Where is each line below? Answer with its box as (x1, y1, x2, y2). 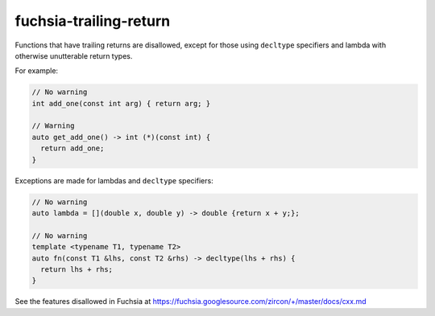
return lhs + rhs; (40, 265, 113, 273)
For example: (14, 66, 59, 76)
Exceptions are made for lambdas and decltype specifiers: (14, 175, 213, 185)
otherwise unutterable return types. (14, 51, 133, 60)
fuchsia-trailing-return (14, 12, 171, 30)
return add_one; (40, 144, 105, 153)
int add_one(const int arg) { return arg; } (31, 99, 211, 108)
